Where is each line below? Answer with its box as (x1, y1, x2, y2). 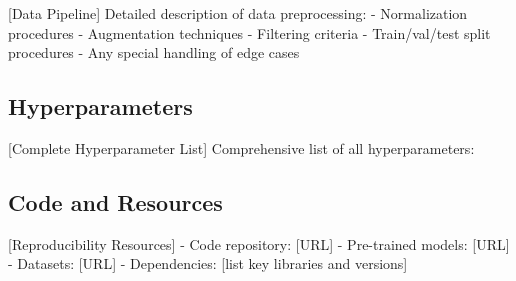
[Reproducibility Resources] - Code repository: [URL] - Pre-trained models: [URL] (8, 233, 510, 254)
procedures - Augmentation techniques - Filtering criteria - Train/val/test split (8, 22, 491, 43)
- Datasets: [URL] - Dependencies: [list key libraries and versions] (8, 253, 408, 274)
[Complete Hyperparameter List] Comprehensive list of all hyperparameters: (8, 137, 475, 158)
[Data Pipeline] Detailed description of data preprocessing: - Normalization (8, 3, 468, 23)
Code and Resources (8, 186, 223, 217)
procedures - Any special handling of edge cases (8, 42, 300, 63)
